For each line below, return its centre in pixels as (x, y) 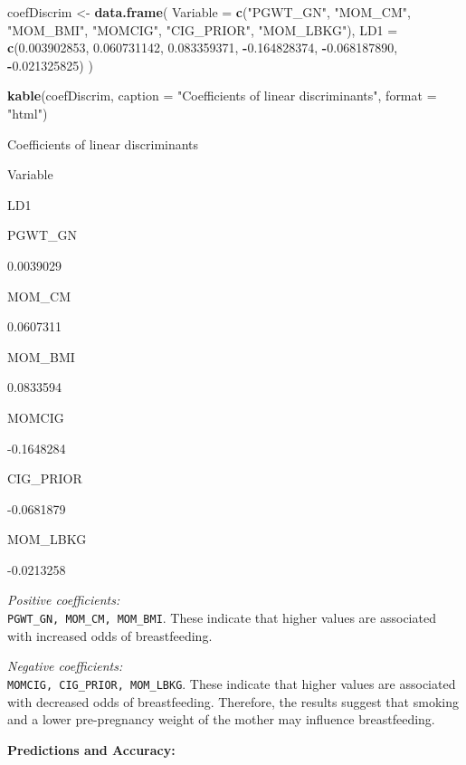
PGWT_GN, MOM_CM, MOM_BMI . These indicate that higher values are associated (222, 618)
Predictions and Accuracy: (91, 749)
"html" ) (28, 113)
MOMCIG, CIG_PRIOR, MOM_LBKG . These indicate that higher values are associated (232, 683)
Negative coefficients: (65, 666)
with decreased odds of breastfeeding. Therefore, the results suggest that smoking (233, 701)
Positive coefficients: (64, 600)
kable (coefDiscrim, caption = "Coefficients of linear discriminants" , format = (222, 96)
